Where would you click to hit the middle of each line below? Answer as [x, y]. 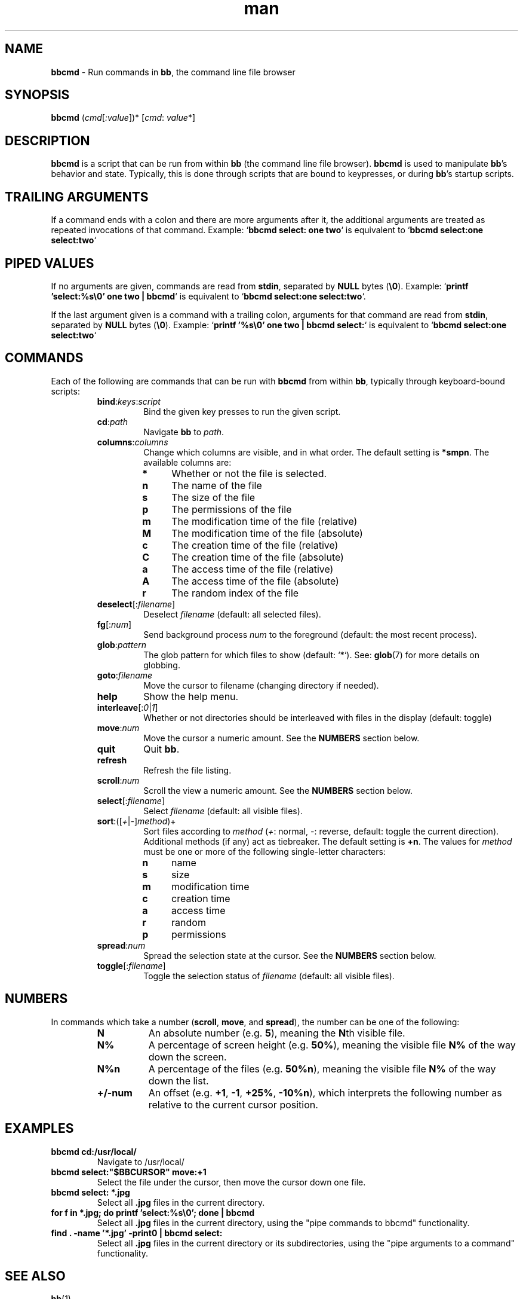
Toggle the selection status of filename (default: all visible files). [269, 976]
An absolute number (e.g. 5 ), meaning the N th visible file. [277, 1033]
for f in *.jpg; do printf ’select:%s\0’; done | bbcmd [153, 1212]
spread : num [121, 945]
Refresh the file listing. [187, 770]
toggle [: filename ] [131, 965]
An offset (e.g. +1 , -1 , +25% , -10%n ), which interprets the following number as [325, 1092]
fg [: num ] [114, 624]
